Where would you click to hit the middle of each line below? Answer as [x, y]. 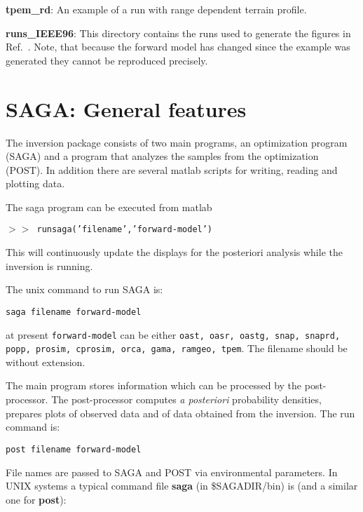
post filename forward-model [74, 449]
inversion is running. [49, 265]
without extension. [46, 362]
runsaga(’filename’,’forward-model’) [125, 230]
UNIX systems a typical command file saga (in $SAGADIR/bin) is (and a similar [182, 486]
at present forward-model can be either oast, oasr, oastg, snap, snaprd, [173, 334]
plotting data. [35, 183]
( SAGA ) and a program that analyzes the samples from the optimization [162, 156]
